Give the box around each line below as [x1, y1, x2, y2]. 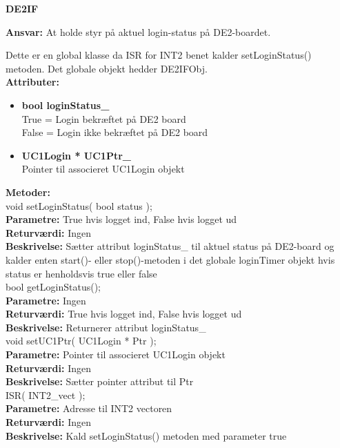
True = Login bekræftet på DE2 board [21, 111, 186, 126]
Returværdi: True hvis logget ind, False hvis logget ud [6, 306, 242, 321]
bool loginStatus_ [21, 97, 110, 112]
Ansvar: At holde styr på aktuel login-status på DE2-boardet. [6, 24, 271, 39]
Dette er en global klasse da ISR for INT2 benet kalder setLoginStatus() [6, 48, 312, 62]
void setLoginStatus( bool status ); [6, 198, 152, 213]
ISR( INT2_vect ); [6, 387, 86, 402]
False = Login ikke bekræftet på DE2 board [21, 125, 208, 139]
